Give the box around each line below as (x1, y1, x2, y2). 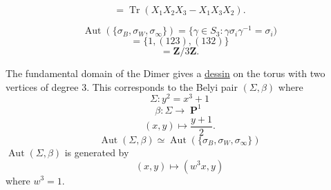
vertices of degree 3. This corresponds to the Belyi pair (6, 79, 238, 94)
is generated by (64, 145, 129, 159)
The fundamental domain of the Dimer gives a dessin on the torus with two (6, 66, 325, 81)
